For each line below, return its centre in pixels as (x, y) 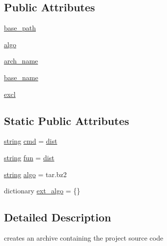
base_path (20, 28)
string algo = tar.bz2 (35, 174)
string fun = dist (29, 157)
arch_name (21, 61)
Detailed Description (58, 217)
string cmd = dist (31, 141)
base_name (21, 77)
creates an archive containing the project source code (84, 237)
